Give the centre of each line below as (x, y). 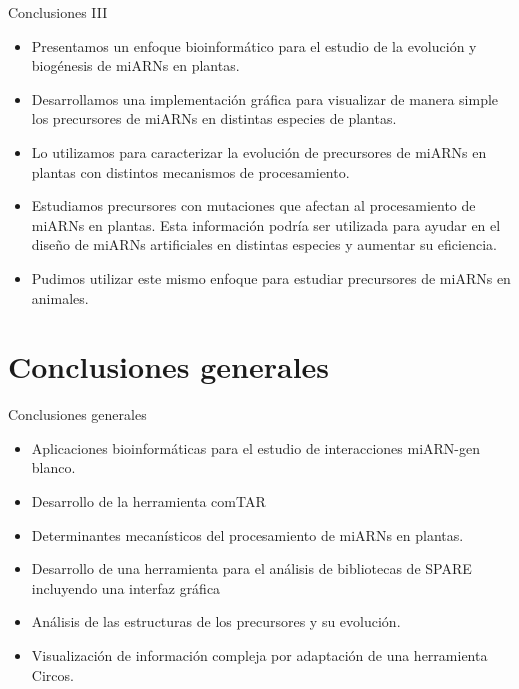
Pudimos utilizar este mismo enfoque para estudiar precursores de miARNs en (271, 277)
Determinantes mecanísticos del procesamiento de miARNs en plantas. (247, 534)
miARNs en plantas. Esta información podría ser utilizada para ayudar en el (266, 224)
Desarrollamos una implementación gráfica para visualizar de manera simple (265, 98)
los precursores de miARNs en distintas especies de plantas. (214, 118)
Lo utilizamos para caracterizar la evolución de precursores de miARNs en (259, 151)
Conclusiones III (58, 12)
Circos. (52, 674)
